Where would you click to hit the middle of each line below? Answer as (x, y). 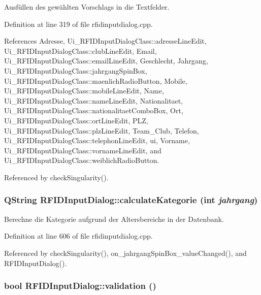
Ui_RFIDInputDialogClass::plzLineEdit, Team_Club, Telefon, (102, 130)
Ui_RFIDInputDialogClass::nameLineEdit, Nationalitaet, (94, 100)
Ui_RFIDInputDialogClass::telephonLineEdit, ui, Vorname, (97, 140)
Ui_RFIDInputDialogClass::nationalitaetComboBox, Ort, (94, 110)
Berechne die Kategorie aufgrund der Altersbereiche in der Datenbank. (114, 219)
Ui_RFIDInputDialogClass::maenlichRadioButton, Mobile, (96, 80)
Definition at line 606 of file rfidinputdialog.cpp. (78, 236)
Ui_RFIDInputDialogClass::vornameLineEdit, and (83, 150)
